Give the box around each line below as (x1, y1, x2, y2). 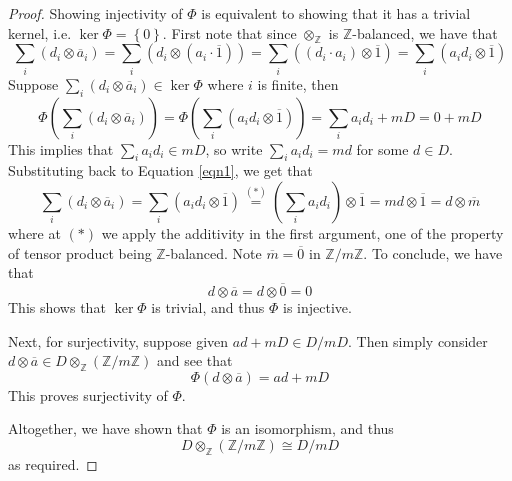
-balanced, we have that (352, 22, 498, 43)
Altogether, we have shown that (8, 418, 203, 439)
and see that (156, 350, 233, 371)
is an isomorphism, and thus (221, 418, 394, 439)
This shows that (8, 296, 106, 317)
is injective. (283, 296, 352, 317)
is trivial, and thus (151, 296, 265, 317)
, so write (205, 138, 263, 159)
